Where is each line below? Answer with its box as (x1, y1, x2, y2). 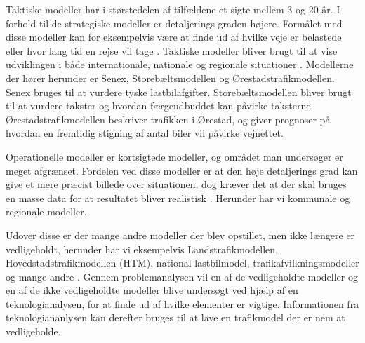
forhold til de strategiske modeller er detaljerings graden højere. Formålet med (6, 15, 343, 30)
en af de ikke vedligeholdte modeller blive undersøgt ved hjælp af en (6, 283, 298, 297)
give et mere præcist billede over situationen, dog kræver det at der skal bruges (6, 177, 347, 191)
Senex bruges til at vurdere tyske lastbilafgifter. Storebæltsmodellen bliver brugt (6, 84, 352, 99)
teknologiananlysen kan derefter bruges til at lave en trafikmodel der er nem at (6, 310, 345, 325)
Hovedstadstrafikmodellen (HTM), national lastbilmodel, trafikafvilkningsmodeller (6, 255, 359, 270)
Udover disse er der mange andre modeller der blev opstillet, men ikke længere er (6, 227, 355, 242)
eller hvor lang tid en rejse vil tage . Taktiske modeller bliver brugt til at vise (6, 43, 338, 58)
